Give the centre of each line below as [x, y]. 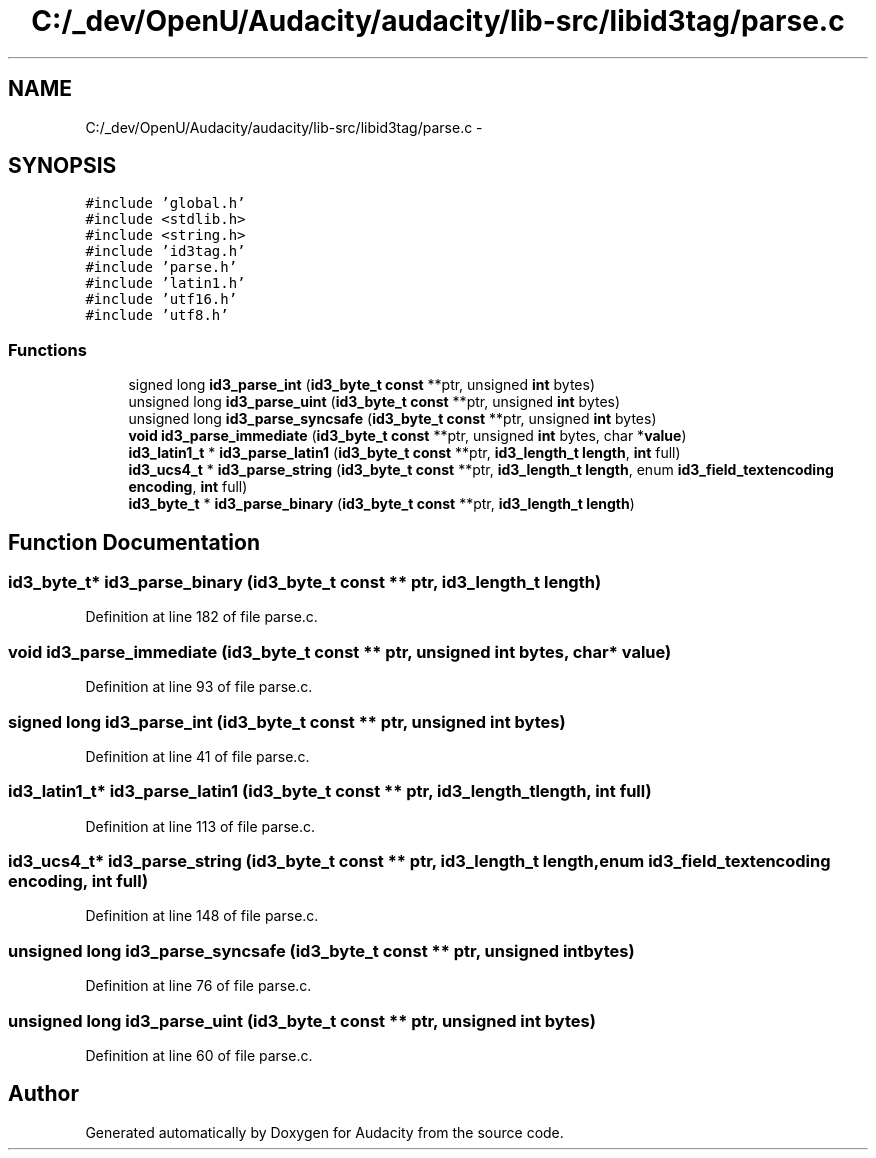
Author [43, 1094]
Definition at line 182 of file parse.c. [201, 617]
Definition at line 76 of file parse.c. [198, 986]
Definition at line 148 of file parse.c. [202, 916]
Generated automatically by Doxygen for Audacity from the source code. [324, 1132]
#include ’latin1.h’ [165, 283]
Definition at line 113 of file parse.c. [200, 826]
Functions [47, 349]
